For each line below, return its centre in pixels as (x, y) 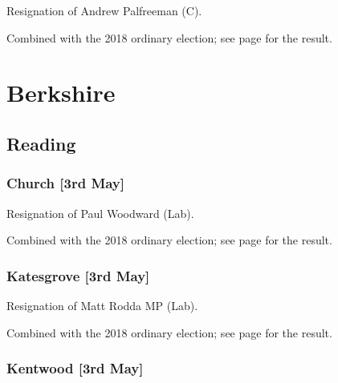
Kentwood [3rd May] (75, 368)
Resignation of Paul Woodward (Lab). (100, 213)
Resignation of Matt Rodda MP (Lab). (102, 305)
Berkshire (61, 93)
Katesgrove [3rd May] (78, 275)
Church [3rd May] (66, 183)
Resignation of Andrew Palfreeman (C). (104, 10)
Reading (41, 143)
